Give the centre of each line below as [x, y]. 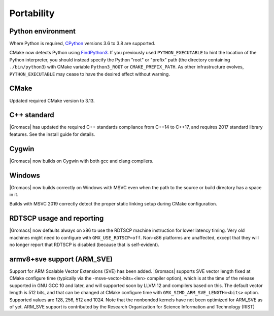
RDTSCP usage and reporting [57, 218]
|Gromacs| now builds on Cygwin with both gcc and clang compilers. [81, 161]
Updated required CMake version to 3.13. [52, 100]
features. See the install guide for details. [52, 134]
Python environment [43, 31]
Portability [32, 13]
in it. [14, 195]
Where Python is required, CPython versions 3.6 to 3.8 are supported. [82, 44]
